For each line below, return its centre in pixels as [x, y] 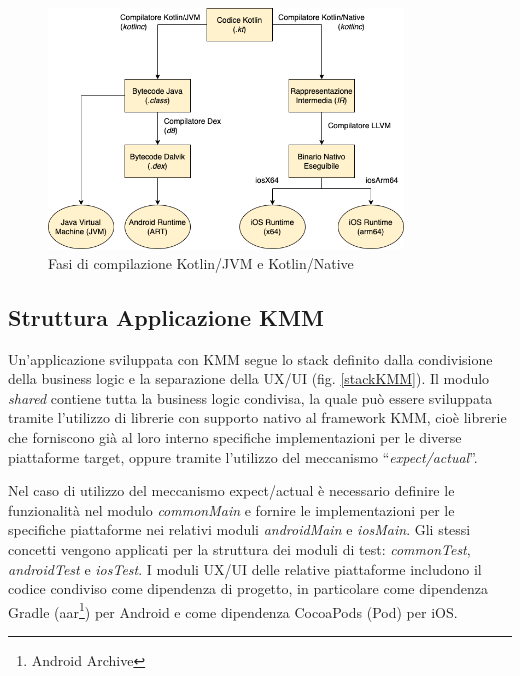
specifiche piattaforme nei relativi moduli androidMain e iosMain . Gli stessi [239, 529]
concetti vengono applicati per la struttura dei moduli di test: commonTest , [239, 549]
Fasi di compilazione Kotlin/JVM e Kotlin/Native [201, 262]
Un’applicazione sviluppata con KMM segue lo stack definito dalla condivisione [250, 358]
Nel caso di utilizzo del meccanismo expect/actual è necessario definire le [231, 490]
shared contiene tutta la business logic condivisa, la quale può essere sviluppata [250, 397]
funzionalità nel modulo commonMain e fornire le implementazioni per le [231, 509]
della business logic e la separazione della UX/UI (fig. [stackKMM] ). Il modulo [249, 378]
